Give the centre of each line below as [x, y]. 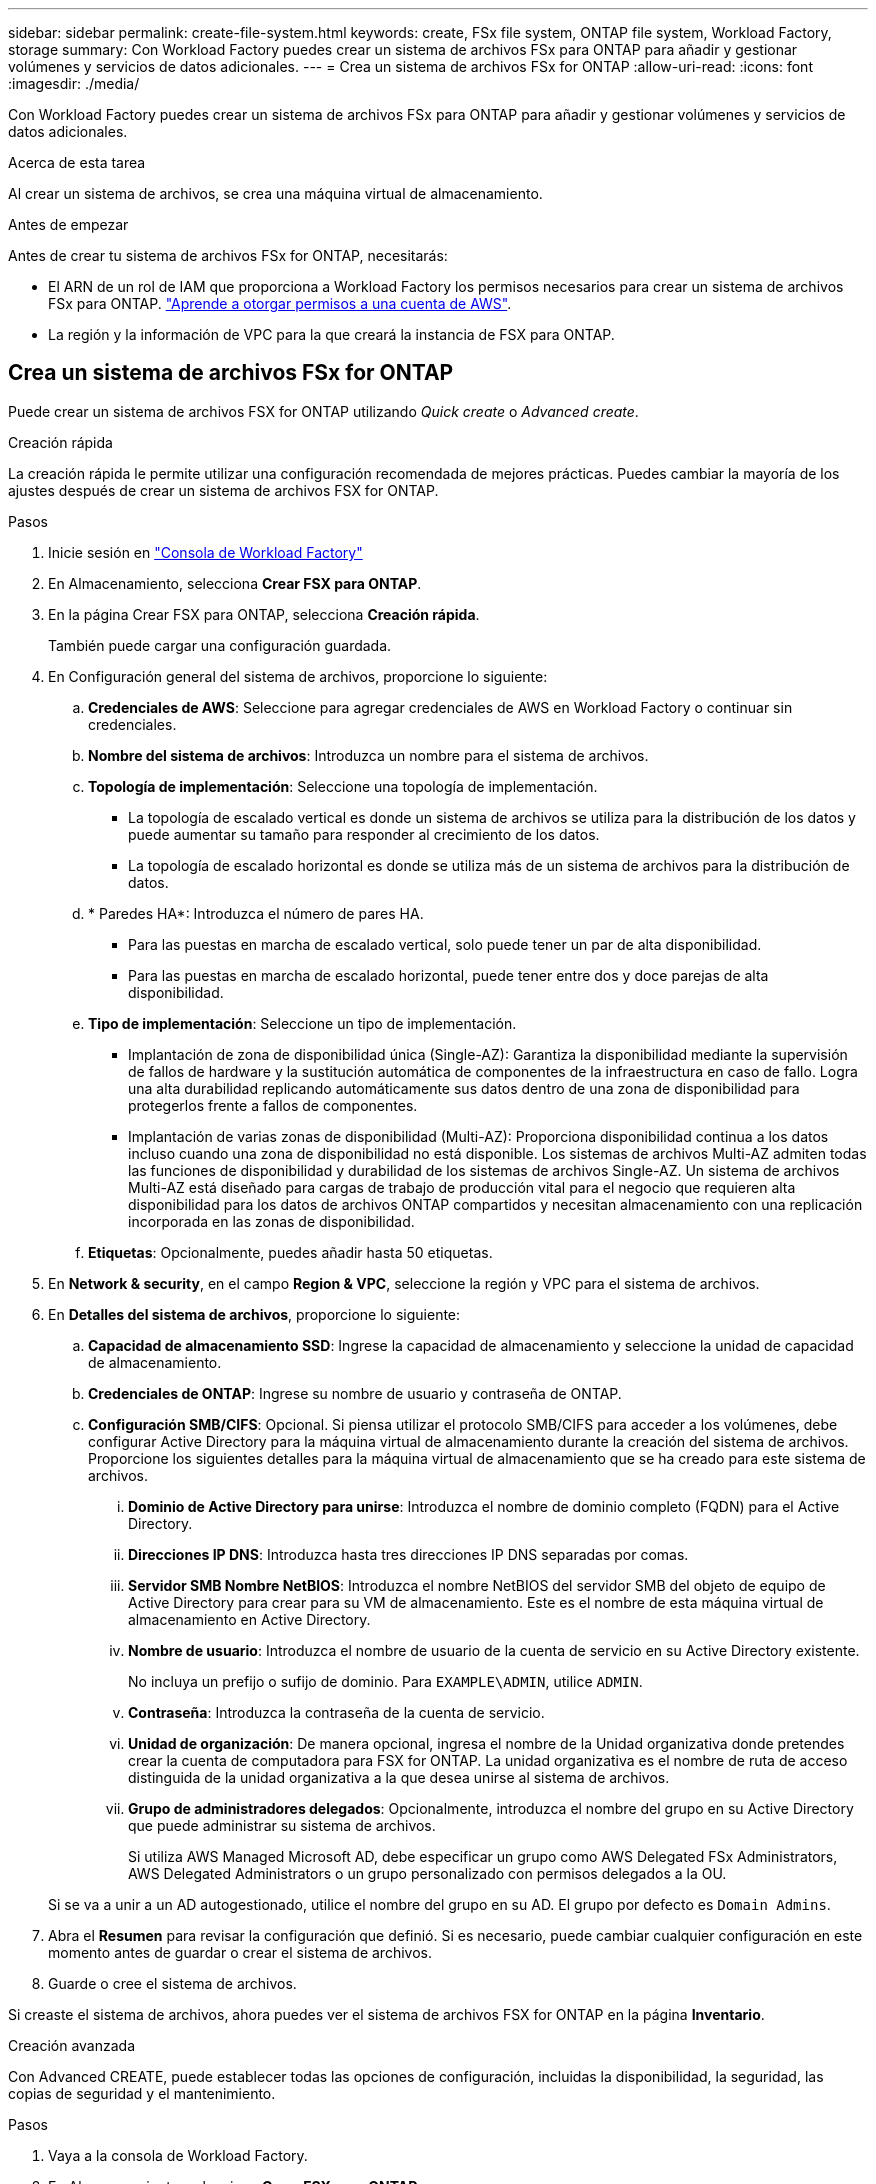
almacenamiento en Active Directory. [249, 1619]
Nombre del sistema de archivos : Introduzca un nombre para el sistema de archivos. [368, 755]
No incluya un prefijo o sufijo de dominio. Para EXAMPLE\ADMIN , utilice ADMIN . [385, 1681]
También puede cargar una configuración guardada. [220, 645]
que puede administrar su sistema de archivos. [282, 1825]
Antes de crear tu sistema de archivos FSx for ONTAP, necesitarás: [228, 255]
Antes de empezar [68, 224]
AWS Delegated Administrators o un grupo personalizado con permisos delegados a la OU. [427, 1873]
